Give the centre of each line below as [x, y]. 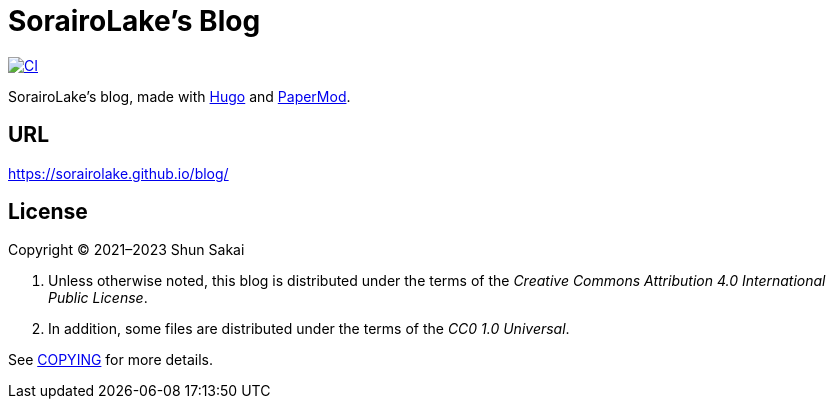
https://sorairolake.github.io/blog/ [118, 173]
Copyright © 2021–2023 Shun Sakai [126, 250]
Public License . [98, 298]
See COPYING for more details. [110, 360]
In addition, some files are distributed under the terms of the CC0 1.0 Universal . [309, 329]
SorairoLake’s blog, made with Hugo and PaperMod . [179, 96]
